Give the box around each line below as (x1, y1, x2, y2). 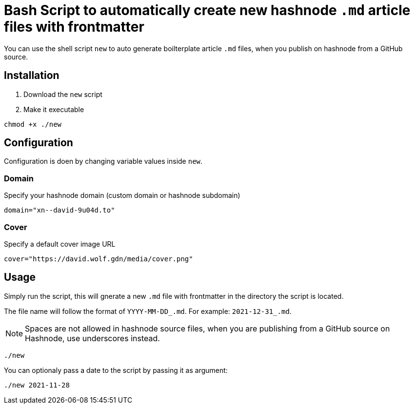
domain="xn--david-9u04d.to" (4, 206, 115, 214)
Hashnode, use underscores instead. (25, 333, 160, 343)
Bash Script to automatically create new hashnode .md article (4, 2, 411, 19)
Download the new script (23, 90, 102, 98)
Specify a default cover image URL (4, 239, 116, 248)
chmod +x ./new (4, 120, 62, 128)
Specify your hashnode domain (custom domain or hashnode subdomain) (4, 191, 240, 200)
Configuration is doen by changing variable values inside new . (4, 157, 203, 166)
